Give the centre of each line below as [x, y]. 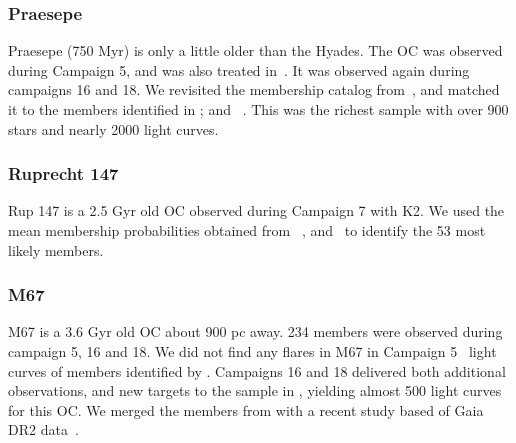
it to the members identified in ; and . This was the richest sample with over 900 [258, 109]
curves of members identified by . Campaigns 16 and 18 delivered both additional [257, 370]
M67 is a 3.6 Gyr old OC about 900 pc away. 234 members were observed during [255, 331]
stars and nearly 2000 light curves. [113, 128]
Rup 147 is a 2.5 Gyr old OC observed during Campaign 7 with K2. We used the [256, 210]
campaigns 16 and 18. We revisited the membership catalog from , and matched [254, 89]
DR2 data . [43, 429]
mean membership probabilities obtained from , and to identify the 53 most [247, 230]
